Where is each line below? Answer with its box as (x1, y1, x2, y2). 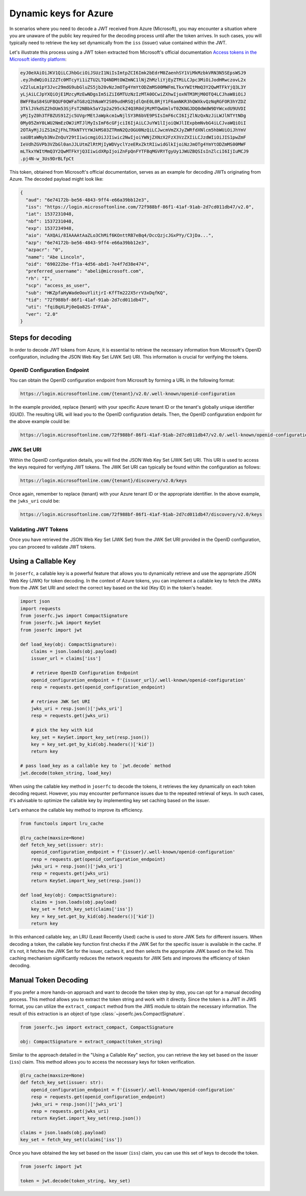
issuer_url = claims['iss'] (31, 655, 101, 662)
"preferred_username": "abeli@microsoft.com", (25, 268, 144, 274)
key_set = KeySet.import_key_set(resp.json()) (31, 734, 150, 740)
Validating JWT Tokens (9, 526, 68, 533)
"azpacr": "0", (25, 247, 64, 253)
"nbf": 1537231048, (25, 218, 74, 224)
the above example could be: (9, 418, 71, 424)
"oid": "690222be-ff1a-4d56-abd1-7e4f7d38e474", (25, 261, 150, 267)
